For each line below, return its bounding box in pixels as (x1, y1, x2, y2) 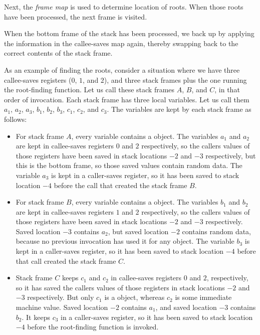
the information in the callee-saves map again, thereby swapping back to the (4, 38, 238, 48)
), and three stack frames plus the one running (104, 74, 247, 85)
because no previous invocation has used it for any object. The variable (16, 236, 234, 246)
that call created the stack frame (16, 255, 116, 266)
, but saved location (108, 226, 169, 236)
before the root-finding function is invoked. (27, 321, 159, 332)
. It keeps (22, 311, 50, 322)
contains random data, (182, 226, 251, 236)
